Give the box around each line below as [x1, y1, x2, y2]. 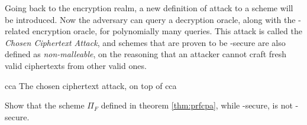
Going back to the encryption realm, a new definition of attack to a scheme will [5, 2, 293, 14]
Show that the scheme [5, 99, 85, 111]
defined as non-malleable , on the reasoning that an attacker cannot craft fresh [5, 48, 287, 60]
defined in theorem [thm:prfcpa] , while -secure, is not [101, 99, 293, 111]
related [5, 25, 30, 37]
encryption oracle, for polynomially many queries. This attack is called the [32, 25, 302, 37]
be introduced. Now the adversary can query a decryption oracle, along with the [5, 13, 296, 25]
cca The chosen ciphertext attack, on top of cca [5, 79, 177, 91]
